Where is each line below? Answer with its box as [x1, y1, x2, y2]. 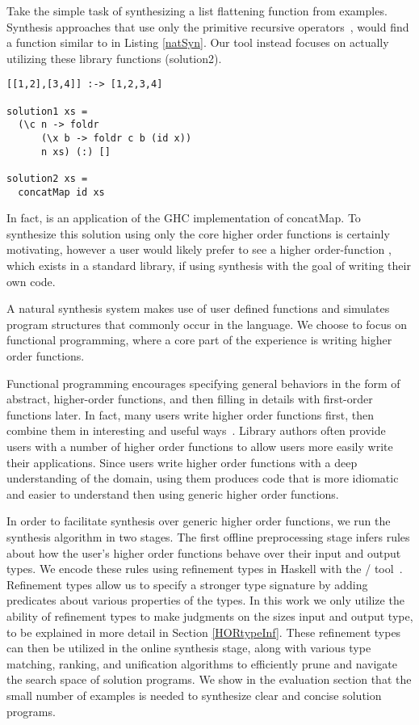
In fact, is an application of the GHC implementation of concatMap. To [6, 209, 361, 226]
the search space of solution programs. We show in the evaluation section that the [6, 671, 412, 688]
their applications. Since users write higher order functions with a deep [6, 453, 358, 470]
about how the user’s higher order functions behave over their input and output [6, 544, 401, 561]
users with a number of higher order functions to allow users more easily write [6, 438, 393, 454]
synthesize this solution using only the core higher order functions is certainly [6, 225, 390, 242]
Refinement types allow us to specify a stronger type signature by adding [6, 575, 368, 592]
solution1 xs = [6, 105, 88, 117]
